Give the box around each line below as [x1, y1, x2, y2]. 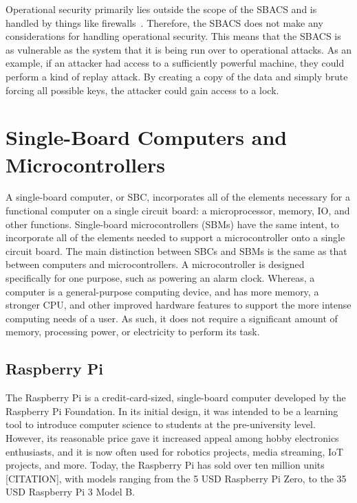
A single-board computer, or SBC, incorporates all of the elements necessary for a [6, 190, 350, 204]
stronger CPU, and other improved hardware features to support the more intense [6, 298, 351, 312]
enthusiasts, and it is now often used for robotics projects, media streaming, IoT [6, 444, 344, 458]
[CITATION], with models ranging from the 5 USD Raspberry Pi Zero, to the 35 [6, 471, 347, 485]
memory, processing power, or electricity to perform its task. [6, 324, 260, 339]
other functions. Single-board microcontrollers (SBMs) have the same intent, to [6, 216, 339, 231]
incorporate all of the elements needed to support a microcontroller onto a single [6, 230, 345, 245]
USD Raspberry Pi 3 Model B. [6, 484, 136, 499]
